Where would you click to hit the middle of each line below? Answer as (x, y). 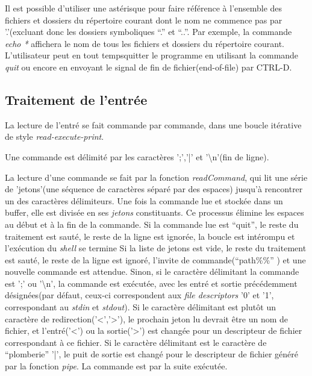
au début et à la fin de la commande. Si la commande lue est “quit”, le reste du (152, 224)
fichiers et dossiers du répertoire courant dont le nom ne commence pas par (144, 20)
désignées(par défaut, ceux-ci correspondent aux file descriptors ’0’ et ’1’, (139, 295)
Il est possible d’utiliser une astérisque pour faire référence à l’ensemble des (144, 8)
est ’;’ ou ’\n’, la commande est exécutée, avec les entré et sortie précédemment (151, 283)
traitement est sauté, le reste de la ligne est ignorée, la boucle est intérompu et (150, 236)
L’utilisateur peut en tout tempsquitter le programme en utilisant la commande (152, 55)
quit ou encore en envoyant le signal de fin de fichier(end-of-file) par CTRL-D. (148, 67)
